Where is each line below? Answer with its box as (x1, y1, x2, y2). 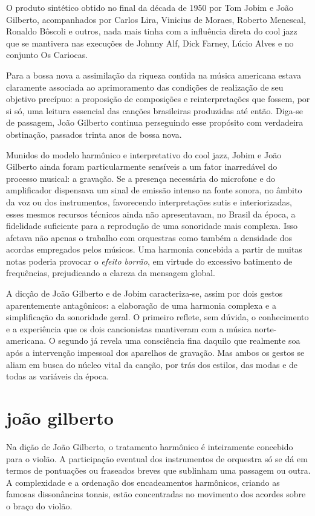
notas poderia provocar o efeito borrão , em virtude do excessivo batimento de (6, 254, 293, 267)
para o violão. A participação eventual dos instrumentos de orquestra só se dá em (6, 452, 308, 465)
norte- (254, 322, 277, 335)
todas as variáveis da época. (6, 370, 109, 382)
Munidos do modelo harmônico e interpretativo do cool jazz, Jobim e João (6, 148, 282, 161)
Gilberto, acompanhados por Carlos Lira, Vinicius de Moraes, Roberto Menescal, (6, 13, 306, 25)
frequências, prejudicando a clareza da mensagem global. (6, 266, 215, 279)
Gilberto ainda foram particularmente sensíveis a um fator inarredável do (6, 160, 278, 173)
